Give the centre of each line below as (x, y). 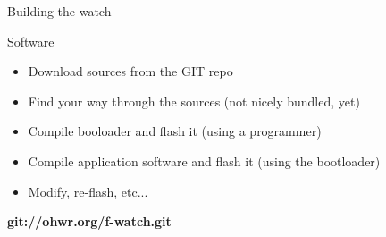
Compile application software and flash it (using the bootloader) (204, 161)
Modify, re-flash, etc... (88, 191)
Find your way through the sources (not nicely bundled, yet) (194, 101)
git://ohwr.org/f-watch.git (89, 221)
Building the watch (59, 11)
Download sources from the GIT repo (130, 71)
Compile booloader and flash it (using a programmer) (175, 131)
